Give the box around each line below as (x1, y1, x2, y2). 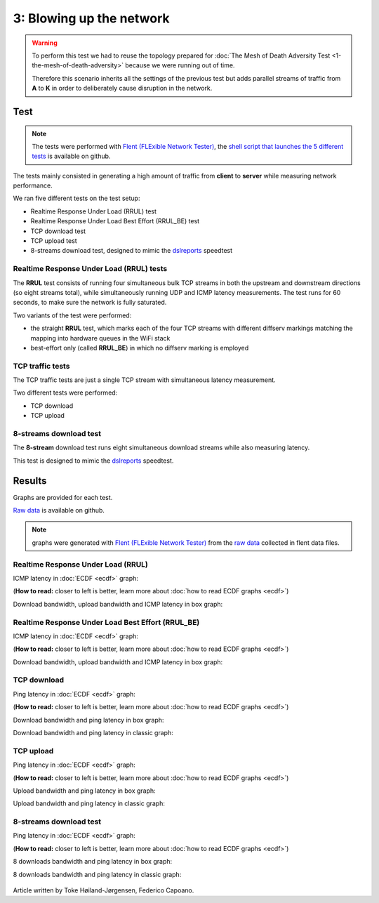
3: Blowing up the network (13, 11, 170, 26)
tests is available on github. (32, 152, 111, 161)
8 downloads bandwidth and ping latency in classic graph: (13, 870, 182, 878)
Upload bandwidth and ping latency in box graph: (13, 786, 156, 795)
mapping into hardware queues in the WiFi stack (30, 334, 171, 342)
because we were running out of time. (125, 61, 235, 70)
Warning (32, 39, 58, 47)
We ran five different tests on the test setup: (13, 194, 140, 203)
